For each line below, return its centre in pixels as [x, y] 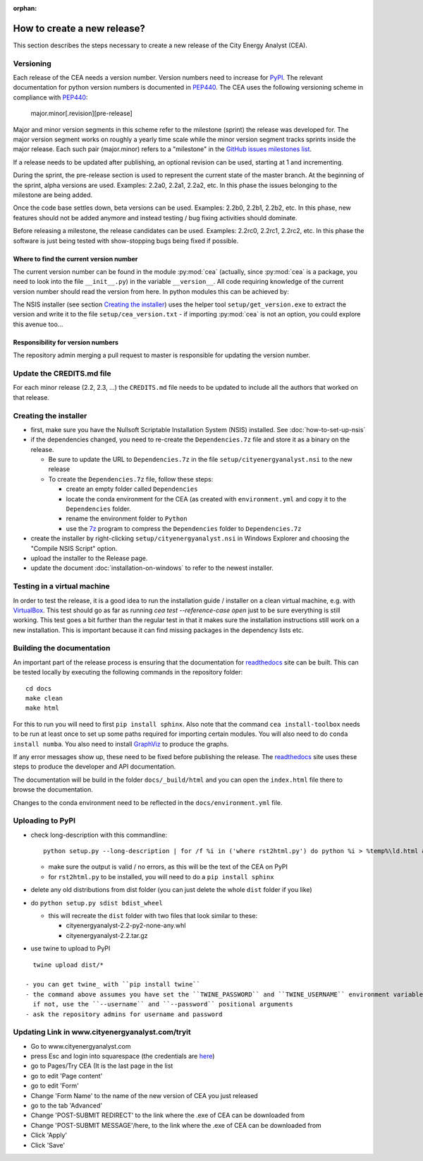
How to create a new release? [79, 28]
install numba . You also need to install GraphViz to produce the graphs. [121, 744]
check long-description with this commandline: [99, 835]
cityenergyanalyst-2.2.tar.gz [107, 935]
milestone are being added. [53, 195]
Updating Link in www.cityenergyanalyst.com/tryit [102, 1032]
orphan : [25, 8]
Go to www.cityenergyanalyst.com [81, 1046]
